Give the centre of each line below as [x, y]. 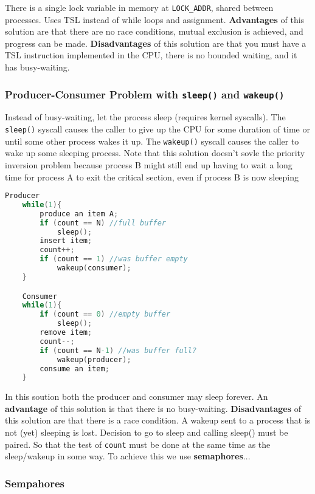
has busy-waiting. [37, 67]
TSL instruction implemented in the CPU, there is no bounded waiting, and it [151, 55]
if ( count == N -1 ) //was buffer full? [118, 350]
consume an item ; [74, 369]
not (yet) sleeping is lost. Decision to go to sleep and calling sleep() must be [147, 432]
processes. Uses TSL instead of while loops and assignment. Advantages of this [155, 19]
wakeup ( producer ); [94, 359]
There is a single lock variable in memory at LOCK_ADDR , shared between [139, 7]
